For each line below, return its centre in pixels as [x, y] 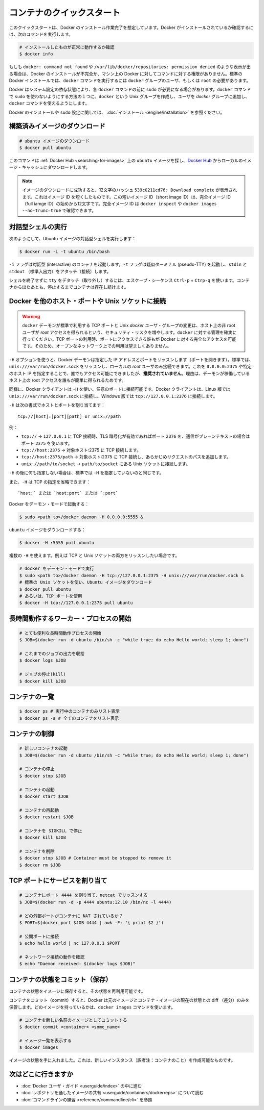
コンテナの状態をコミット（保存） [60, 979]
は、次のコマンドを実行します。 [41, 34]
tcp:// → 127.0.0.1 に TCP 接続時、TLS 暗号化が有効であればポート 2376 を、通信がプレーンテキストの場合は [136, 436]
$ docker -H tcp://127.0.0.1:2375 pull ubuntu [76, 603]
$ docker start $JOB [44, 796]
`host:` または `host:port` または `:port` [68, 493]
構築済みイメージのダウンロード [57, 126]
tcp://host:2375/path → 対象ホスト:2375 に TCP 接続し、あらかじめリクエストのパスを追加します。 [126, 457]
